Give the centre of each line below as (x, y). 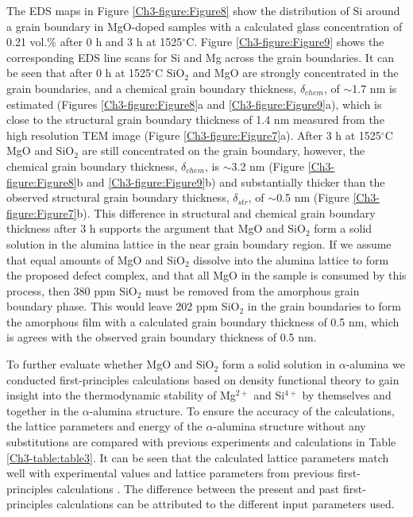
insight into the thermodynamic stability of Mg (121, 395)
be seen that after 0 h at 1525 (79, 73)
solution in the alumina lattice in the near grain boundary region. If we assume (199, 243)
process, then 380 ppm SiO (72, 290)
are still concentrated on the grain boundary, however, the (224, 150)
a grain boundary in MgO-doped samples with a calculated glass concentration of (205, 26)
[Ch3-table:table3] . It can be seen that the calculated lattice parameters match (198, 457)
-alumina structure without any (289, 426)
